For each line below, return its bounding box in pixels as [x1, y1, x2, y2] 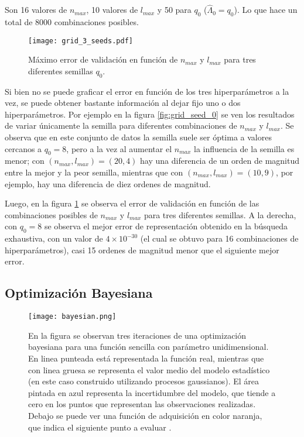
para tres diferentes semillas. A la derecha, [144, 208, 296, 221]
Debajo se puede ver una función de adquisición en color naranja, [28, 409, 262, 421]
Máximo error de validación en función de [28, 53, 178, 66]
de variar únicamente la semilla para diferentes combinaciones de [5, 119, 237, 132]
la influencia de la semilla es [194, 142, 295, 154]
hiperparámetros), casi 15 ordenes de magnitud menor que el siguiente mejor [5, 243, 279, 256]
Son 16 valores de [5, 4, 67, 16]
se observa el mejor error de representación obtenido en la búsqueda [44, 220, 288, 232]
